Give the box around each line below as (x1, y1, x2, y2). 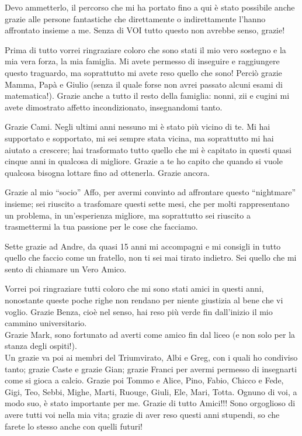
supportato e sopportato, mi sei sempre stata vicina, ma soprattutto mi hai (5, 132, 274, 144)
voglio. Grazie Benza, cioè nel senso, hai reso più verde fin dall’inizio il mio (5, 305, 273, 317)
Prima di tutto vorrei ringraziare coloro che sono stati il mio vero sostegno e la (5, 43, 286, 56)
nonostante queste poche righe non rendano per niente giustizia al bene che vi (5, 294, 283, 306)
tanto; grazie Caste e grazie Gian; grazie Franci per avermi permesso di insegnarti (5, 362, 297, 375)
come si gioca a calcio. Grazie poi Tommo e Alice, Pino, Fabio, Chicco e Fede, (5, 374, 284, 386)
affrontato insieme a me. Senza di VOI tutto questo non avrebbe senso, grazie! (5, 24, 285, 36)
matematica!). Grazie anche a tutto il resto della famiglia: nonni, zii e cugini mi (5, 89, 290, 102)
